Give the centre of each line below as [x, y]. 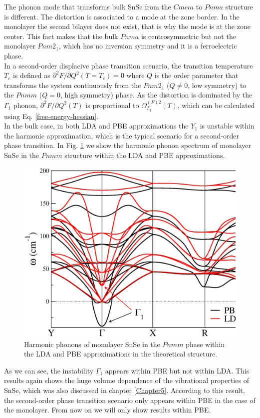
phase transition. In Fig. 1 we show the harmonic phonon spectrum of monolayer [128, 145]
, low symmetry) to [217, 85]
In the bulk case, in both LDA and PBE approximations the [96, 126]
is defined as [31, 75]
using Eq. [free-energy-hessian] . [51, 116]
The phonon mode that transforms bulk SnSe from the [88, 6]
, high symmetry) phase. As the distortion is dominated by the [156, 95]
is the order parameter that [196, 75]
